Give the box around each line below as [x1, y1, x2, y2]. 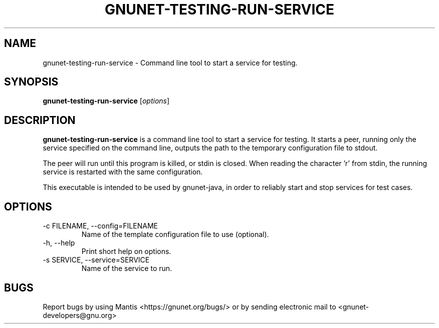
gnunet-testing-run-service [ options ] [43, 96, 170, 105]
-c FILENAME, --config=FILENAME [43, 221, 158, 230]
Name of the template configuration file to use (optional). [81, 230, 269, 239]
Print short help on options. [81, 247, 171, 256]
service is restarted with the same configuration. [43, 167, 203, 176]
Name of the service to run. [81, 264, 172, 273]
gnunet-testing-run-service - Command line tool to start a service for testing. [43, 58, 298, 67]
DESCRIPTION [4, 113, 76, 126]
